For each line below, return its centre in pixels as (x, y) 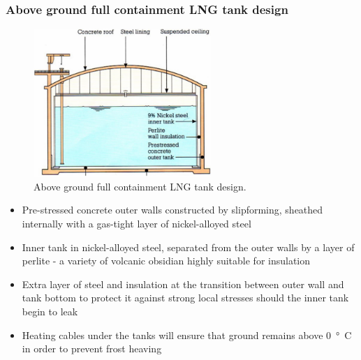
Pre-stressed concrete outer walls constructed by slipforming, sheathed (172, 210)
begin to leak (50, 311)
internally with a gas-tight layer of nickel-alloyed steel (137, 223)
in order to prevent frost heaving (92, 348)
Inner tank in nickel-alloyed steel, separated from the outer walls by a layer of (188, 247)
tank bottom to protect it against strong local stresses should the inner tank (185, 298)
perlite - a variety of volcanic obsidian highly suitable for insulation (166, 261)
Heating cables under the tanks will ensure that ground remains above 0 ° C (187, 335)
